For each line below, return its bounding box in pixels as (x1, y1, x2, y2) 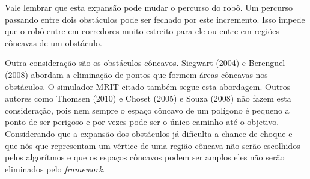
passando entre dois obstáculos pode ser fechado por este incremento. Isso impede (5, 13, 305, 25)
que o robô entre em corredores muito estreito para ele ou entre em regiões (5, 25, 280, 37)
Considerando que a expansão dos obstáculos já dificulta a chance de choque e (5, 127, 293, 139)
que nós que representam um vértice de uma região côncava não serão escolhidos (5, 139, 300, 151)
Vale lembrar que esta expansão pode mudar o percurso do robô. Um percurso (5, 1, 293, 13)
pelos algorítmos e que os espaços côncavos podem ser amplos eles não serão (5, 151, 285, 163)
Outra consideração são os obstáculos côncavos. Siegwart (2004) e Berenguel (5, 56, 285, 69)
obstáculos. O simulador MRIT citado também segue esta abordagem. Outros (5, 80, 291, 93)
